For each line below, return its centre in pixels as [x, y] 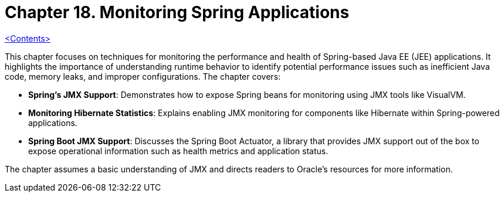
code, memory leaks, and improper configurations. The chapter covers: [143, 76]
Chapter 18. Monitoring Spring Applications [177, 12]
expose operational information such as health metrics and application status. [178, 151]
